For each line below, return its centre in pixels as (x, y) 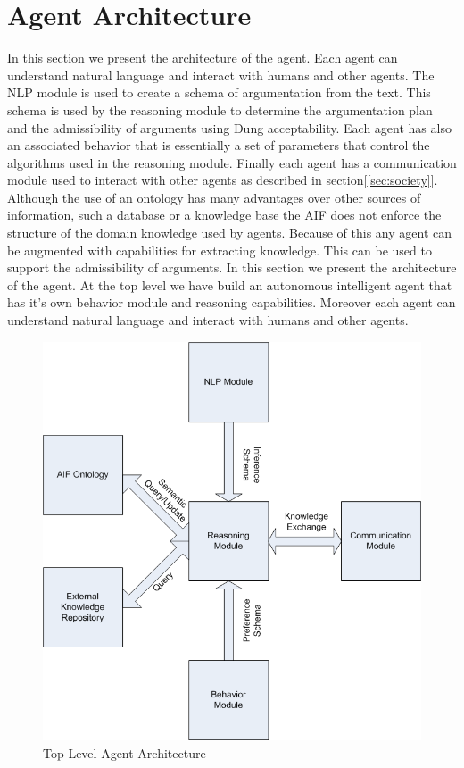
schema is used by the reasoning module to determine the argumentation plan (220, 109)
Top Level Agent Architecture (124, 752)
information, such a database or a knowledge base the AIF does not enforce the (224, 215)
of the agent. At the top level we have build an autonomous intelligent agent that (230, 284)
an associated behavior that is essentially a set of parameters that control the (219, 145)
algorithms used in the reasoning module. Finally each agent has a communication (232, 162)
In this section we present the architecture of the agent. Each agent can (203, 58)
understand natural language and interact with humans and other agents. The (221, 75)
